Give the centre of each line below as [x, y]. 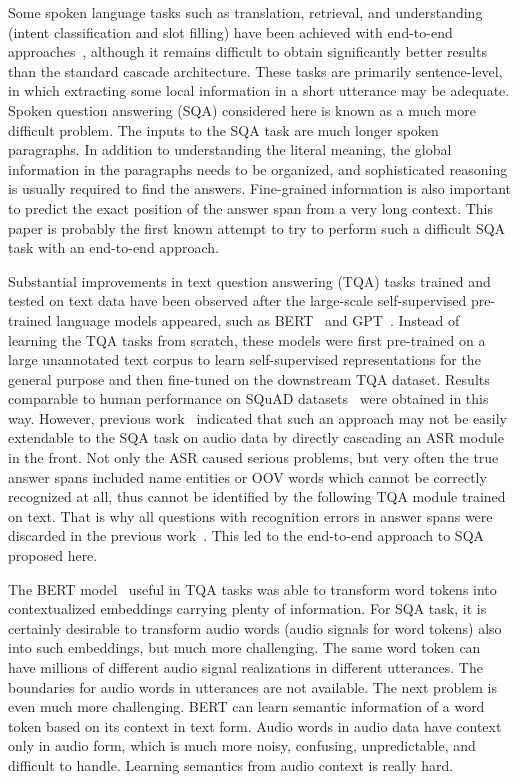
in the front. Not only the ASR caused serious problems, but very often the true [253, 457]
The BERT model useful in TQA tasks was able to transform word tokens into [252, 588]
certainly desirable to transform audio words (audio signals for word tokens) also [255, 627]
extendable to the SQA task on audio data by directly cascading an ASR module [256, 437]
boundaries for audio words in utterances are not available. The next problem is [253, 686]
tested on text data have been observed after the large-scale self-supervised [237, 300]
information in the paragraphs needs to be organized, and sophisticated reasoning [258, 168]
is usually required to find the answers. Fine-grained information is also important [259, 188]
